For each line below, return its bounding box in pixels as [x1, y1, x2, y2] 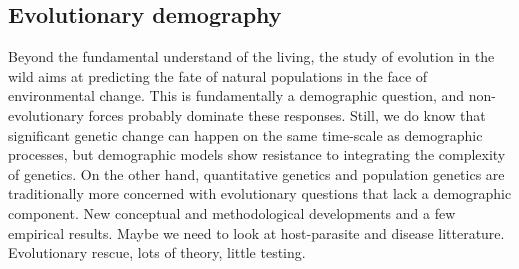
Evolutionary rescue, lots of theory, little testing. [8, 242, 306, 263]
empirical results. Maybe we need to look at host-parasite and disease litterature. [8, 222, 505, 243]
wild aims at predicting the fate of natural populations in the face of [8, 65, 428, 86]
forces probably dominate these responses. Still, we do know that [88, 104, 486, 125]
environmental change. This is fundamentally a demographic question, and [8, 85, 465, 106]
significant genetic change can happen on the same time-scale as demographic [8, 124, 483, 145]
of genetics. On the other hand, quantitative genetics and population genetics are [8, 163, 505, 184]
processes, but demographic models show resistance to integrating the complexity [8, 144, 506, 165]
